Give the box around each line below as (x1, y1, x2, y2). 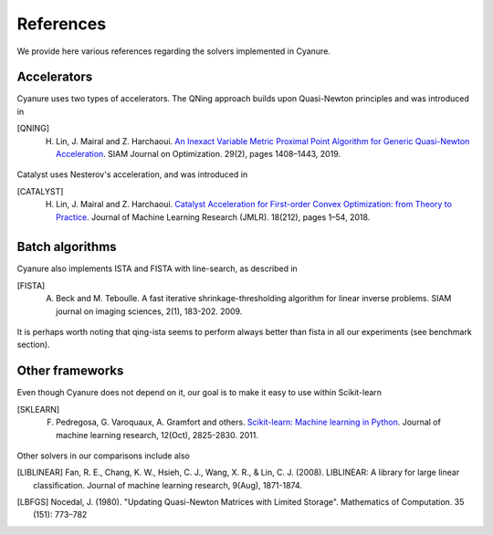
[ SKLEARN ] (16, 404, 60, 414)
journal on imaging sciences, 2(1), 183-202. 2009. (56, 306, 243, 317)
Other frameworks (16, 363, 124, 379)
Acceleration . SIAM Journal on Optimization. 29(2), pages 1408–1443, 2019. (56, 149, 341, 160)
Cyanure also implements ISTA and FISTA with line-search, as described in (16, 263, 299, 274)
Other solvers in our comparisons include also (16, 450, 191, 461)
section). (16, 339, 50, 351)
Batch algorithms (16, 239, 118, 255)
